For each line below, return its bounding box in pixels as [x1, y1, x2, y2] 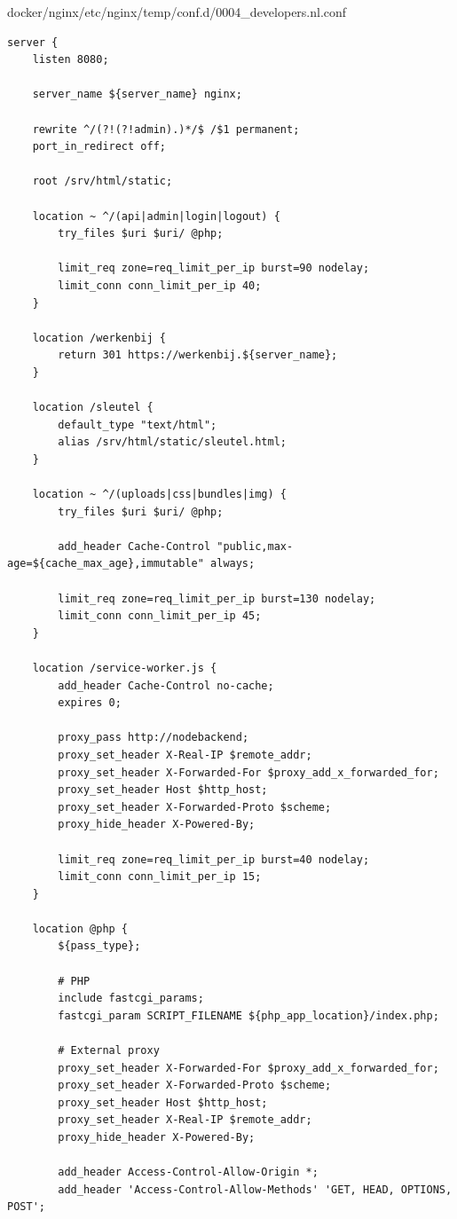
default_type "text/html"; [58, 418, 217, 431]
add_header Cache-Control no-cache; [58, 679, 274, 692]
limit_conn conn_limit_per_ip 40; [58, 279, 262, 292]
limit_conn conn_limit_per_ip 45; [58, 609, 262, 623]
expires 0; [58, 696, 122, 710]
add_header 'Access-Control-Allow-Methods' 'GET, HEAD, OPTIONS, [58, 1183, 453, 1196]
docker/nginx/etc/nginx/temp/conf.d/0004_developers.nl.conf [7, 3, 347, 20]
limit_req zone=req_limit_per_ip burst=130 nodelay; [58, 592, 376, 605]
